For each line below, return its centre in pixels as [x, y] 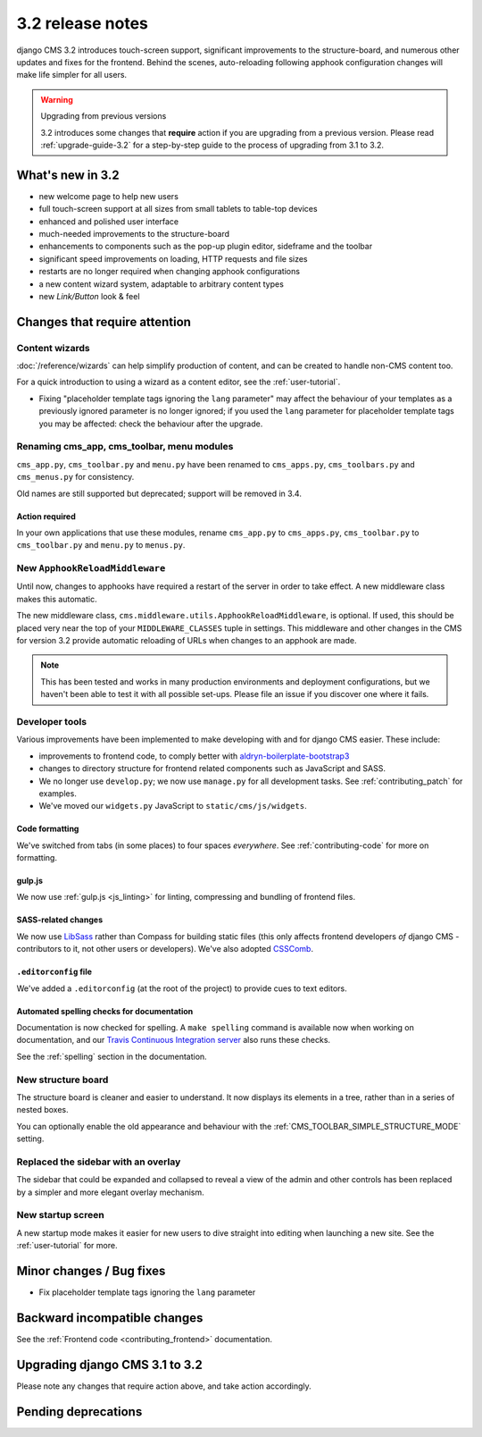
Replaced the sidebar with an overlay [99, 1162]
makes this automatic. [57, 599]
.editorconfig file [54, 972]
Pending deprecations [79, 1412]
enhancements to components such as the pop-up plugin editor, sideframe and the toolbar [206, 247]
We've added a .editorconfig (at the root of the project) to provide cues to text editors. [182, 988]
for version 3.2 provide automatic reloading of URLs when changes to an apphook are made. [187, 641]
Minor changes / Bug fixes [91, 1271]
